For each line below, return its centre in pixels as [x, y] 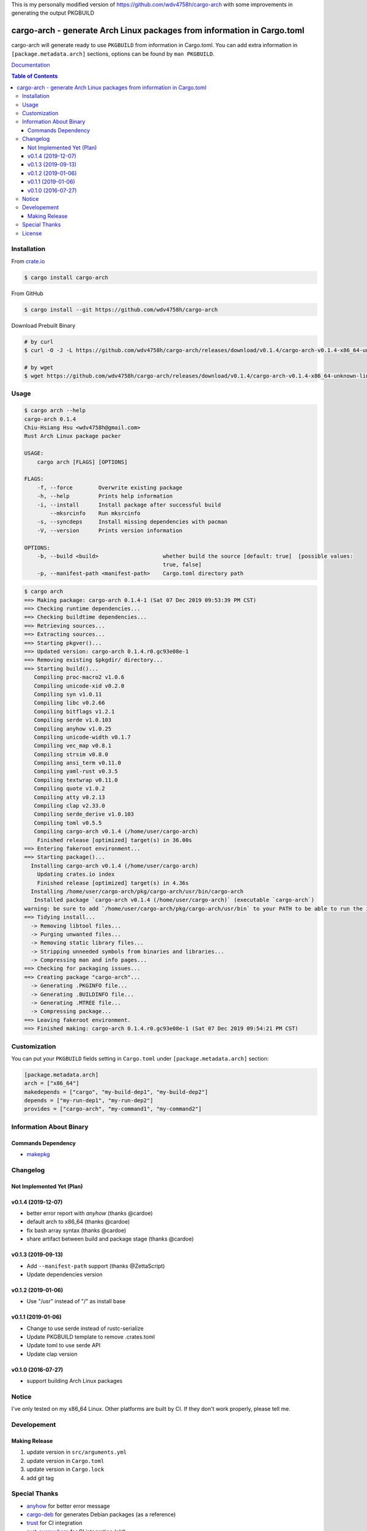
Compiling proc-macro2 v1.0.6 [79, 677]
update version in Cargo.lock [65, 1469]
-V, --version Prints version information [110, 530]
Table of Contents [35, 76]
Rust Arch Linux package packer [73, 436]
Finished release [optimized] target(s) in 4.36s [113, 883]
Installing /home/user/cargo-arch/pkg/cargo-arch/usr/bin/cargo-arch [137, 891]
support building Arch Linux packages [75, 1381]
